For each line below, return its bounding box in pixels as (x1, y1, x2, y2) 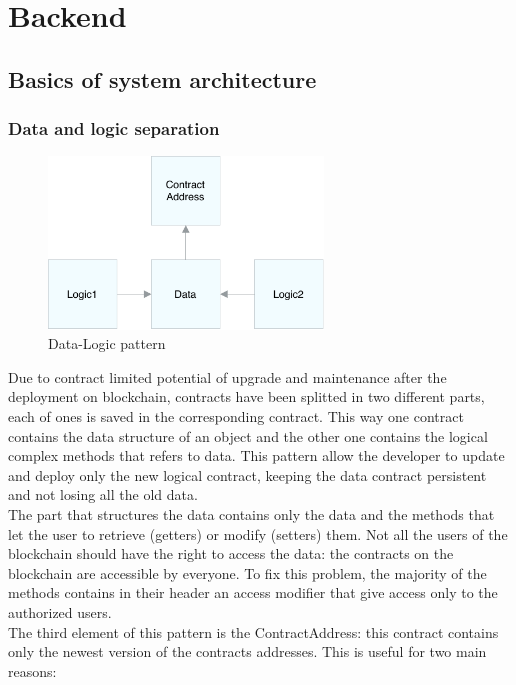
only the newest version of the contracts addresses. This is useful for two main (8, 641, 487, 662)
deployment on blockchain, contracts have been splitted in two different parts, (8, 386, 485, 407)
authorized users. (8, 601, 112, 622)
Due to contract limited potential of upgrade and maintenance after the (8, 366, 447, 387)
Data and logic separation (8, 116, 220, 141)
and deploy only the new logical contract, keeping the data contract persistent (8, 464, 487, 485)
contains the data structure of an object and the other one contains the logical (8, 425, 488, 446)
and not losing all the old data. (8, 484, 198, 505)
